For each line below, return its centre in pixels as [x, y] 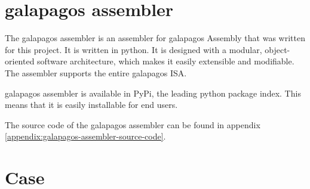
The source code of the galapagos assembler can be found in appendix [133, 124]
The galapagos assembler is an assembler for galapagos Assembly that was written [155, 38]
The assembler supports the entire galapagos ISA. [96, 72]
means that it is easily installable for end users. [91, 105]
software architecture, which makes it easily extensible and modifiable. [166, 61]
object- [277, 49]
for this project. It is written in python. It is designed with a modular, [133, 49]
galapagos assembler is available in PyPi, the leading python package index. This [153, 93]
